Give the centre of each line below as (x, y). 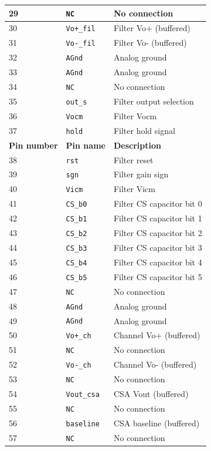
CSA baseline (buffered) (156, 423)
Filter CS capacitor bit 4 (158, 262)
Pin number (33, 145)
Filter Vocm (135, 115)
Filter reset (133, 159)
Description (137, 145)
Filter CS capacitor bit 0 (158, 203)
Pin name (86, 145)
